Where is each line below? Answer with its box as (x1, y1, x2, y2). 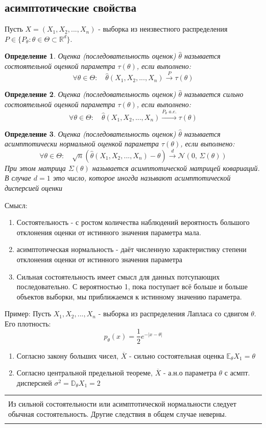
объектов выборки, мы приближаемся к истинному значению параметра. (16, 291, 242, 301)
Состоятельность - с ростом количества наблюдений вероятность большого (16, 217, 250, 228)
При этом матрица (5, 162, 66, 173)
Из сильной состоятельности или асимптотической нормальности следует (8, 398, 236, 409)
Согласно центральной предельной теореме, (16, 367, 153, 378)
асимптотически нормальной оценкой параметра (5, 138, 159, 149)
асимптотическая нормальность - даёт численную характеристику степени (16, 244, 247, 255)
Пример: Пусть (5, 308, 52, 319)
